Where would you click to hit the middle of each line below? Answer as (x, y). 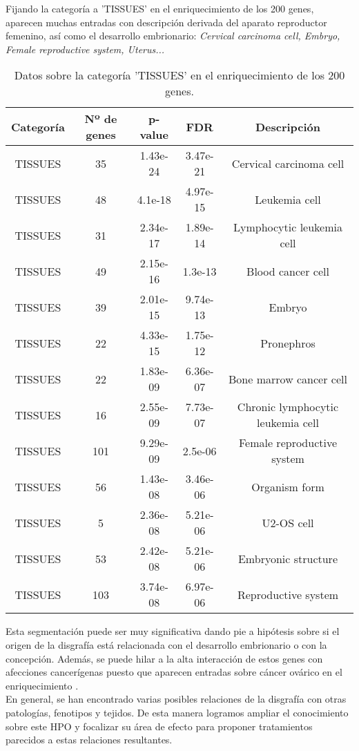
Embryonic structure (288, 558)
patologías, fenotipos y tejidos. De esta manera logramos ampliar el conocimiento (177, 712)
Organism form (288, 486)
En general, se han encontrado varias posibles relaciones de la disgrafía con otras (176, 699)
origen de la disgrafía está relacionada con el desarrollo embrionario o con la (166, 644)
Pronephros (288, 343)
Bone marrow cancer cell (288, 379)
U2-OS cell (288, 522)
